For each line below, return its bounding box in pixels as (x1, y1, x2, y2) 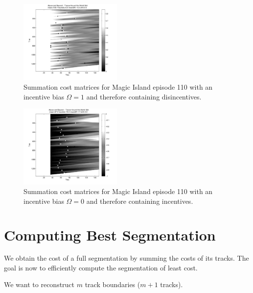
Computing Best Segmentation (4, 224, 216, 244)
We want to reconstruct (4, 279, 75, 289)
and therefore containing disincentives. (86, 91, 202, 101)
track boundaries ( (85, 279, 140, 289)
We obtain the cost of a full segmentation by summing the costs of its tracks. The (4, 253, 249, 263)
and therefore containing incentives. (86, 195, 193, 206)
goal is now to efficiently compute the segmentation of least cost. (4, 263, 198, 273)
